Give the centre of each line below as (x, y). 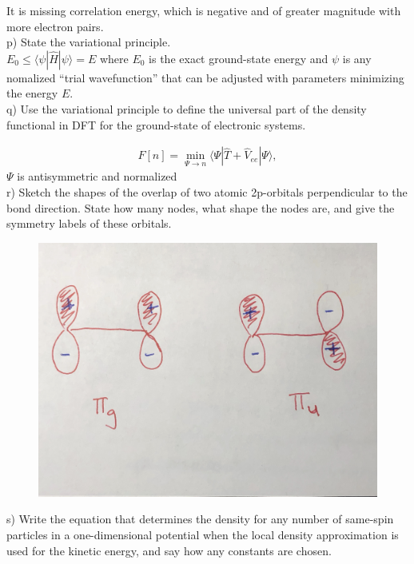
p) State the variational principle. (89, 42)
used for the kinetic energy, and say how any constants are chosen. (169, 550)
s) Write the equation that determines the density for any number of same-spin (200, 519)
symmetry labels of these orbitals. (89, 223)
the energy (32, 93)
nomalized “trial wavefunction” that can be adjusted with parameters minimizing (205, 77)
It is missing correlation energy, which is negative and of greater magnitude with (204, 10)
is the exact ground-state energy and (239, 58)
